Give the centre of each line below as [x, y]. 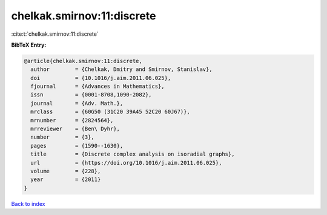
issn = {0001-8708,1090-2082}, [91, 95]
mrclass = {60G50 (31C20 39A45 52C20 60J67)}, [110, 112]
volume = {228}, [66, 171]
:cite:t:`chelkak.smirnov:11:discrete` [55, 34]
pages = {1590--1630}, [77, 146]
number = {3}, [63, 137]
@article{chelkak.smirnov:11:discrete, [83, 61]
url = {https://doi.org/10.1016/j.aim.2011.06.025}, [126, 163]
